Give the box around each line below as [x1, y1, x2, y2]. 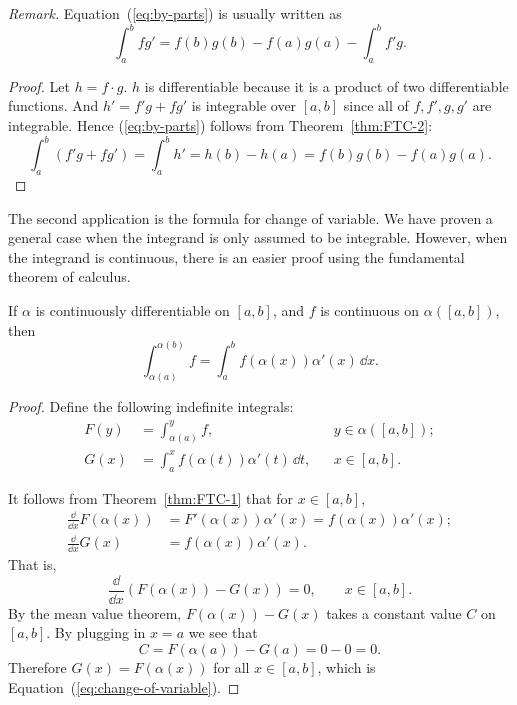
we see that [188, 622, 258, 643]
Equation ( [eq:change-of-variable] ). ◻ [8, 676, 240, 697]
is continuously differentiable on [35, 299, 230, 320]
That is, [8, 554, 57, 575]
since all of [343, 95, 409, 116]
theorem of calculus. [8, 266, 131, 287]
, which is [317, 656, 376, 677]
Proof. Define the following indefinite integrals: [8, 396, 294, 417]
